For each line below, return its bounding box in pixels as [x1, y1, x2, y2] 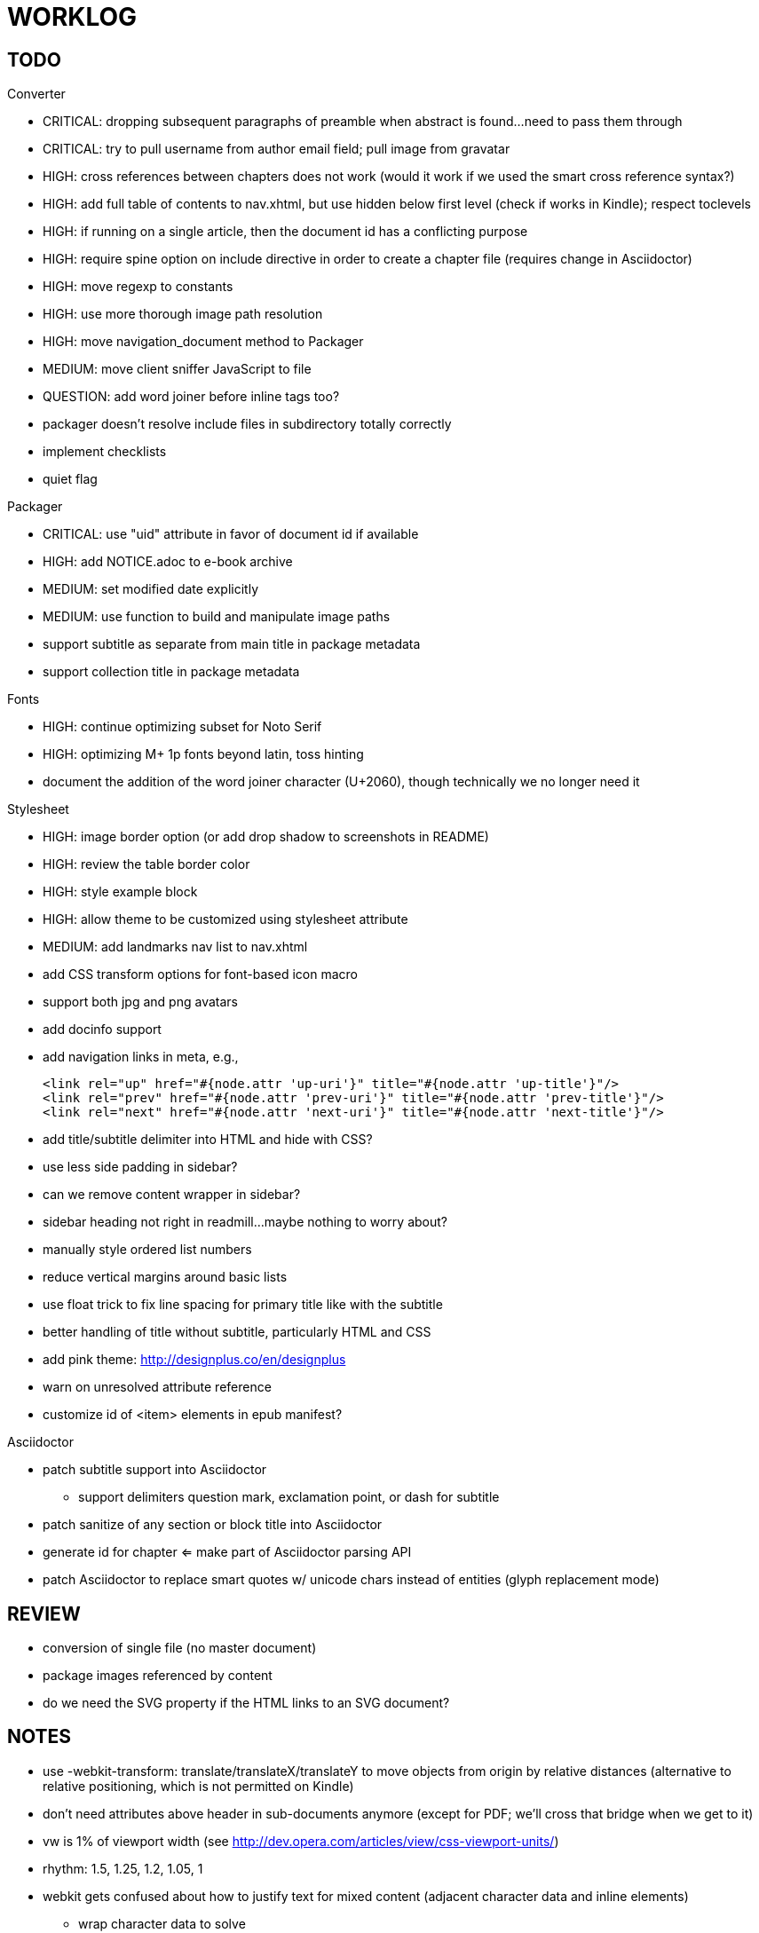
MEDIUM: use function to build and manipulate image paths [43, 609, 391, 625]
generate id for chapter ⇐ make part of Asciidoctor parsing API [43, 1544, 412, 1560]
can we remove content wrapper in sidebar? [43, 1187, 301, 1203]
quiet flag [43, 471, 98, 487]
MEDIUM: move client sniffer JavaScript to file [43, 361, 312, 377]
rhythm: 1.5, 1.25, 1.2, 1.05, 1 [43, 1860, 203, 1876]
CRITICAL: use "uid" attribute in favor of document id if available [43, 526, 419, 542]
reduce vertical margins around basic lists [43, 1269, 288, 1285]
